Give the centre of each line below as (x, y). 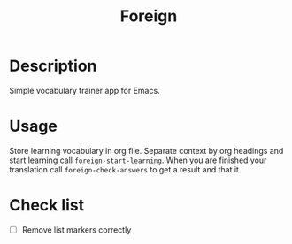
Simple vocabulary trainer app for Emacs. (85, 90)
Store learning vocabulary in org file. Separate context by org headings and (146, 150)
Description (53, 66)
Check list (47, 206)
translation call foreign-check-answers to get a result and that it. (125, 169)
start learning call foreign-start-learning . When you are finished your (138, 160)
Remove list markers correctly (77, 229)
